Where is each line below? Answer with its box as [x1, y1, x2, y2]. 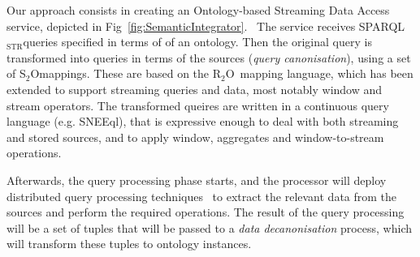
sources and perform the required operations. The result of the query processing [6, 203, 405, 221]
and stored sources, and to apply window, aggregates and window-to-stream [6, 128, 384, 145]
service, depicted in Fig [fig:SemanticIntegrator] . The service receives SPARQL [6, 17, 405, 34]
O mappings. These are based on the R [30, 65, 222, 82]
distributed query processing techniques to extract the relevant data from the [6, 187, 397, 204]
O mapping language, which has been [225, 65, 414, 82]
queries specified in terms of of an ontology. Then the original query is [23, 33, 372, 50]
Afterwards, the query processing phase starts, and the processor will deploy [6, 171, 387, 188]
